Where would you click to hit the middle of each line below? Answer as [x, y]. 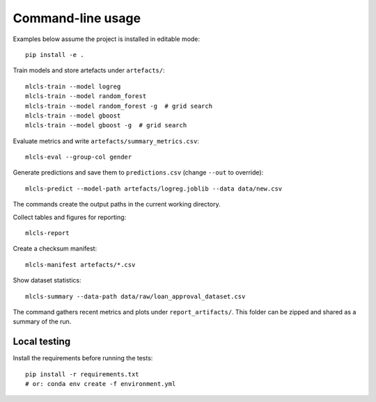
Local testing [42, 342]
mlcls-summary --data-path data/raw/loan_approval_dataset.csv [135, 296]
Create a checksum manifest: [55, 249]
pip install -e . [55, 55]
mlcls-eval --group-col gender [79, 157]
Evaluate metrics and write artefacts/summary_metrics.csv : [106, 141]
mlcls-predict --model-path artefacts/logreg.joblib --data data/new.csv [154, 188]
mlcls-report [47, 233]
